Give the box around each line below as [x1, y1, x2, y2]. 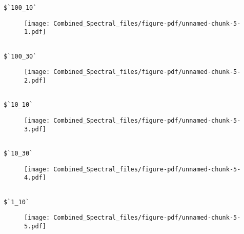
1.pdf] [24, 28, 46, 36]
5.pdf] [24, 222, 46, 230]
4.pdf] [24, 174, 46, 182]
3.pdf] [24, 125, 46, 133]
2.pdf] [24, 76, 46, 84]
